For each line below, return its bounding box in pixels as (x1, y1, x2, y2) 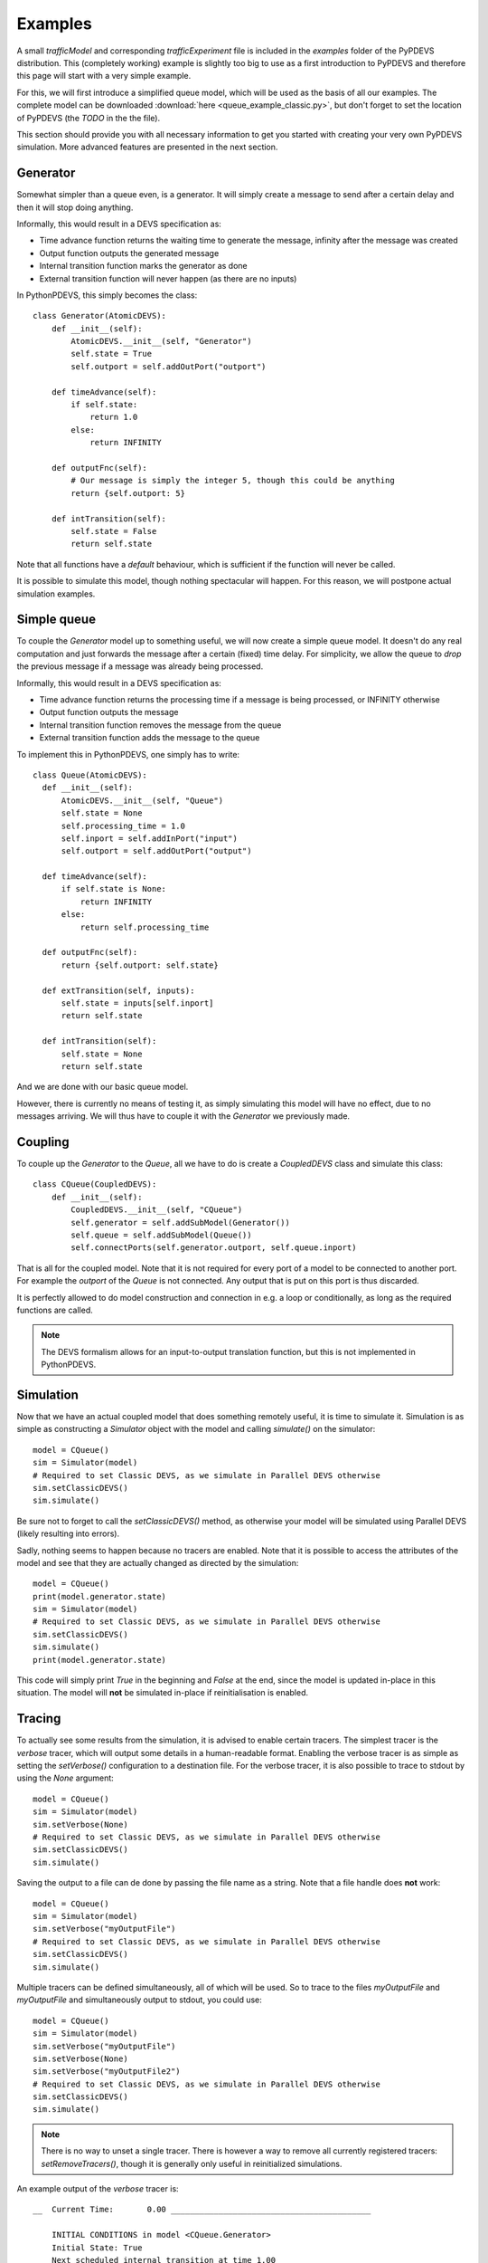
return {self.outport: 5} (70, 488, 185, 498)
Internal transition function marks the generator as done (39, 261, 248, 272)
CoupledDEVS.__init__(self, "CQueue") (70, 1205, 243, 1215)
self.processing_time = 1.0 (61, 820, 185, 831)
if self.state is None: (61, 883, 167, 894)
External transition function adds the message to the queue (39, 732, 260, 743)
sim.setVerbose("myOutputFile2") (33, 2067, 181, 2077)
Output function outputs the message (39, 707, 179, 718)
